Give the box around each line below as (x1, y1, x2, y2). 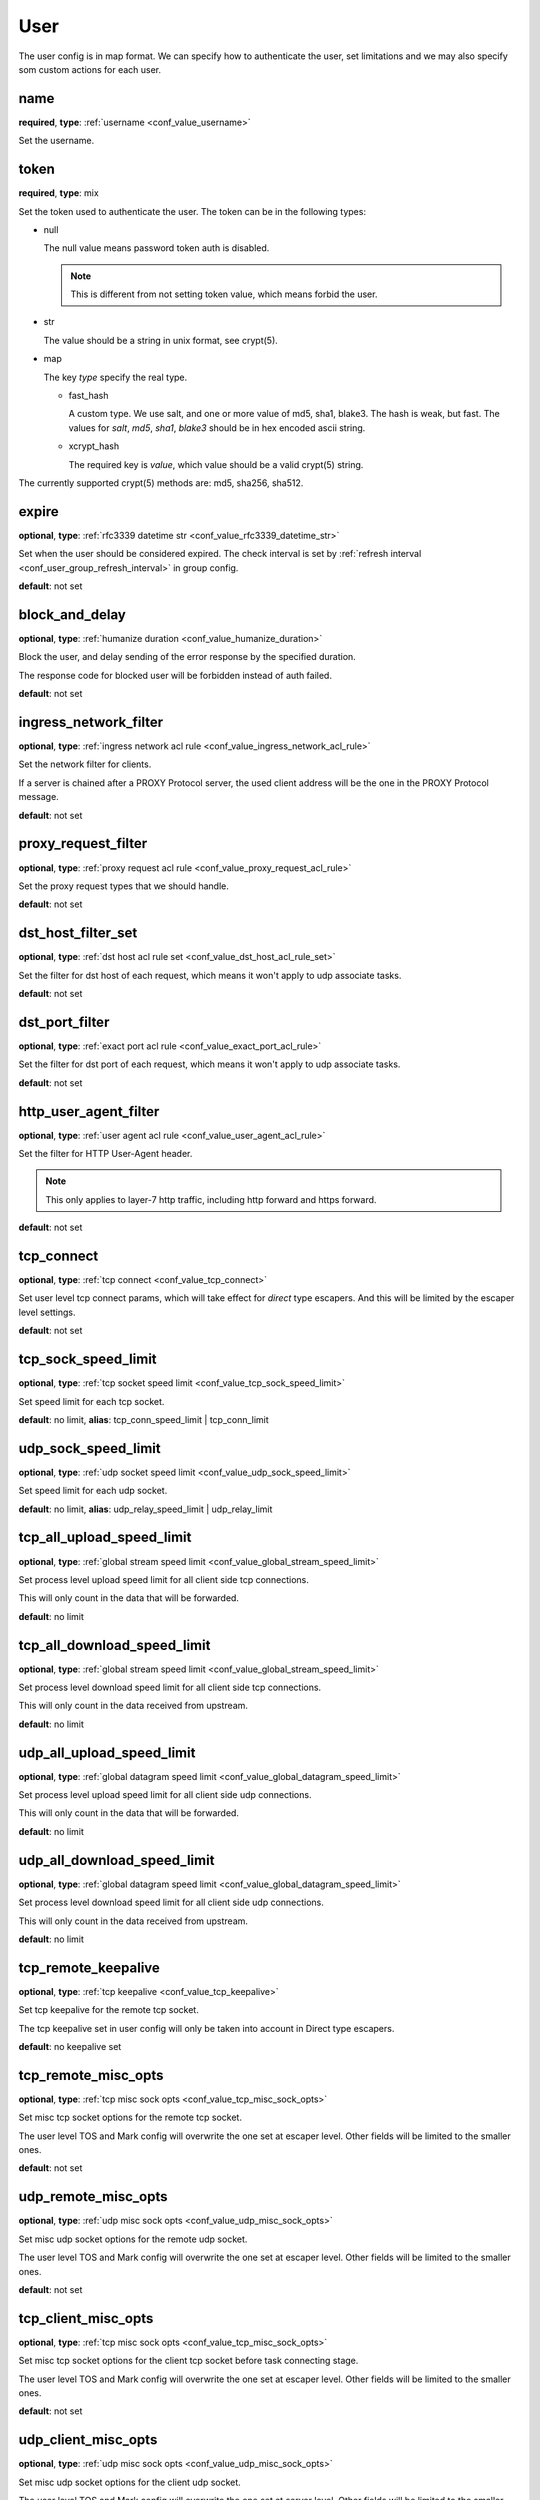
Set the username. (18, 135, 95, 147)
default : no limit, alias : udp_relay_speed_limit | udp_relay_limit (18, 1503, 273, 1515)
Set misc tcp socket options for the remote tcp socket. (18, 2111, 242, 2124)
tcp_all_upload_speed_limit (18, 1529, 192, 1546)
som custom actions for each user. (18, 63, 162, 75)
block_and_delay (18, 606, 127, 623)
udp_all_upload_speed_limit (18, 1744, 196, 1761)
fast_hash (68, 390, 109, 402)
